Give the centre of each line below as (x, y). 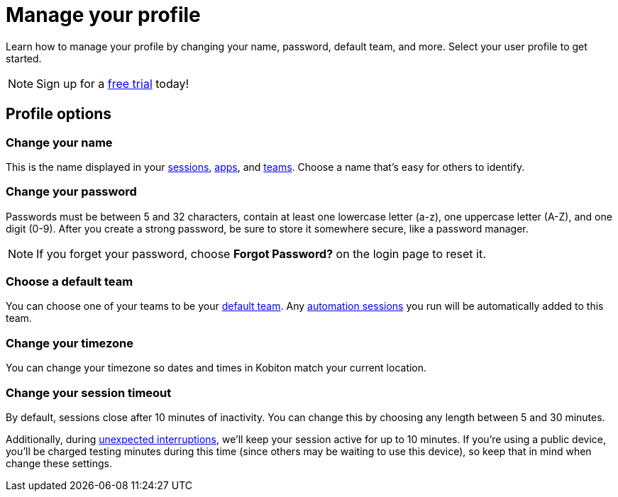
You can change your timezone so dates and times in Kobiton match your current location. (216, 368)
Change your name (59, 142)
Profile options (59, 114)
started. (24, 58)
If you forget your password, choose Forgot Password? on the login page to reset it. (261, 253)
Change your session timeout (89, 392)
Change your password (71, 192)
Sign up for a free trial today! (113, 83)
